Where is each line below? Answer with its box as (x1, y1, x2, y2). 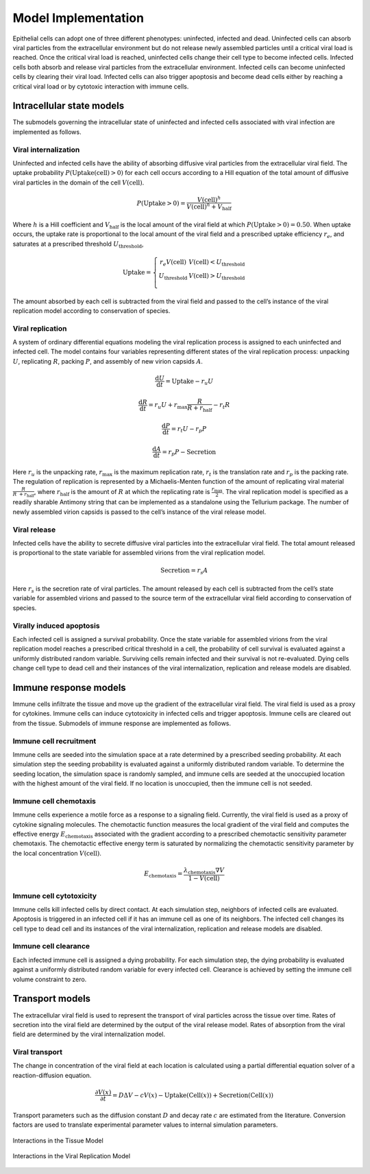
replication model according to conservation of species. (12, 306, 171, 315)
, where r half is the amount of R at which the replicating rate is (34, 487, 210, 497)
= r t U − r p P (171, 425, 207, 434)
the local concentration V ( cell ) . (12, 849, 102, 857)
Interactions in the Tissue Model (12, 1136, 104, 1144)
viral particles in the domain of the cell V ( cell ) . (12, 178, 145, 187)
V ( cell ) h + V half (186, 201, 232, 212)
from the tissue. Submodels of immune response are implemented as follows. (12, 719, 232, 727)
